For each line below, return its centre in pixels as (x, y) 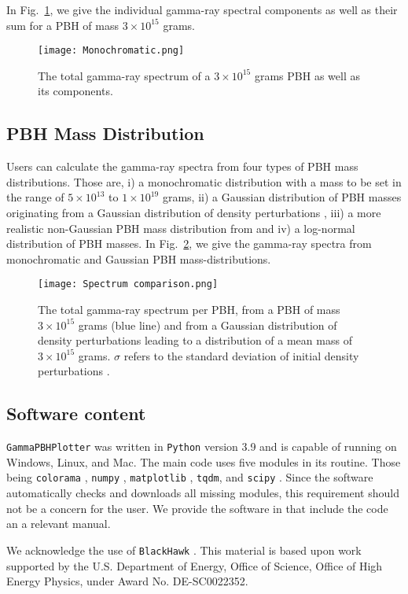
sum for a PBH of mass (62, 25)
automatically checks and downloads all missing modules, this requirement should (203, 493)
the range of (35, 197)
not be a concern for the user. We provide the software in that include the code (197, 508)
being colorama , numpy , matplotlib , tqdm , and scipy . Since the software (190, 477)
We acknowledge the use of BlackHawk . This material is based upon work (184, 550)
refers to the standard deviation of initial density (241, 355)
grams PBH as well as (307, 75)
